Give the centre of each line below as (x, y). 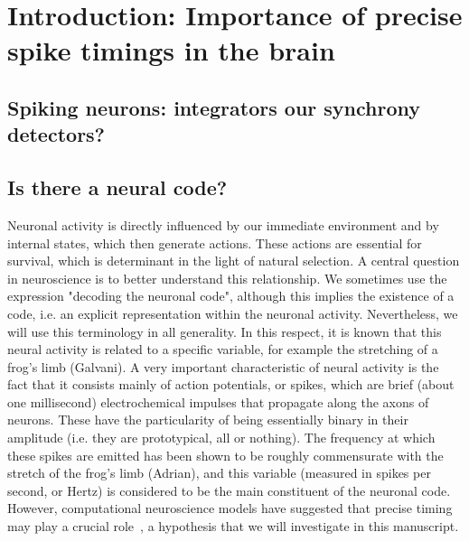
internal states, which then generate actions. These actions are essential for (215, 243)
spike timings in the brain (171, 50)
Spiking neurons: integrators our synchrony (214, 107)
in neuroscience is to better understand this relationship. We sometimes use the (227, 278)
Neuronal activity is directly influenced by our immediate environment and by (223, 224)
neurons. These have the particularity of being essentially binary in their (208, 420)
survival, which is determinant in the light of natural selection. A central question (234, 261)
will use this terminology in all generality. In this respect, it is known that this (225, 331)
